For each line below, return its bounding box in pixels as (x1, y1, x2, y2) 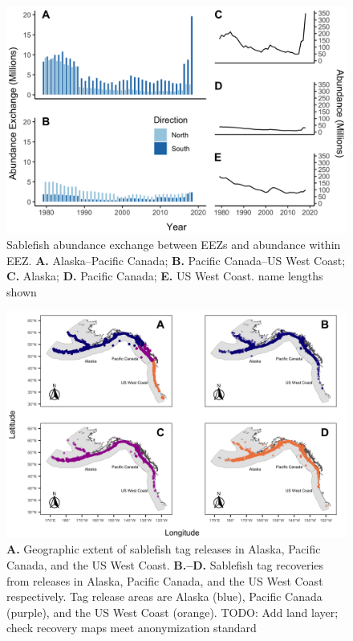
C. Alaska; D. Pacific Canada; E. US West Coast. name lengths (6, 267, 323, 284)
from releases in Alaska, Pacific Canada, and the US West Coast (6, 572, 323, 589)
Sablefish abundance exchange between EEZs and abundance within (6, 235, 341, 252)
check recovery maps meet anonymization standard (6, 619, 257, 636)
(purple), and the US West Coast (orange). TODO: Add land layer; (6, 603, 339, 620)
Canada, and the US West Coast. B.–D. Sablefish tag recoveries (6, 556, 324, 573)
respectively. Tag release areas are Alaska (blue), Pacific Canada (6, 588, 323, 605)
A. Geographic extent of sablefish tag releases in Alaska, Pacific (6, 541, 321, 557)
